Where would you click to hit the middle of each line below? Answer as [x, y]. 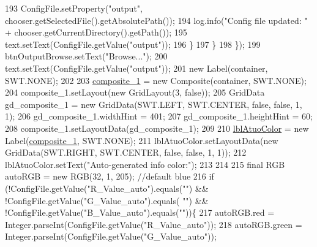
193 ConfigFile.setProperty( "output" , [74, 8]
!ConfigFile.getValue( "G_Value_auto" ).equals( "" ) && [107, 200]
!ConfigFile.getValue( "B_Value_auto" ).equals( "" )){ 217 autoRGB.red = [140, 212]
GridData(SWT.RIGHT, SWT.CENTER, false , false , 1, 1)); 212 [126, 152]
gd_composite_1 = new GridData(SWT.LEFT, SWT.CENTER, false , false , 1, [154, 104]
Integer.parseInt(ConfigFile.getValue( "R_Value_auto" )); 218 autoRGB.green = [154, 224]
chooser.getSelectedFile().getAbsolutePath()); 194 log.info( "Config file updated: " [156, 20]
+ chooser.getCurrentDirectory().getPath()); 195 [96, 32]
